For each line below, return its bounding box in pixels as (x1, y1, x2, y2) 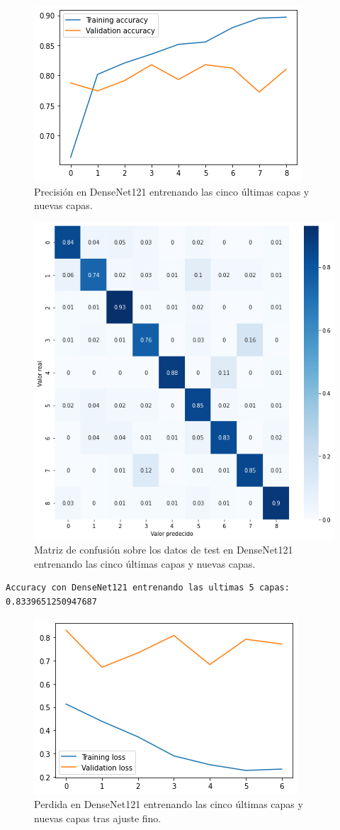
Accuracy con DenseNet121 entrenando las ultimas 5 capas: (6, 583, 290, 593)
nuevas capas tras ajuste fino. (34, 810, 161, 825)
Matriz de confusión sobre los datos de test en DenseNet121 (34, 542, 293, 557)
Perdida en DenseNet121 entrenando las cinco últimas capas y (34, 797, 303, 812)
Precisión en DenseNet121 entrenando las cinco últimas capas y (34, 184, 310, 198)
